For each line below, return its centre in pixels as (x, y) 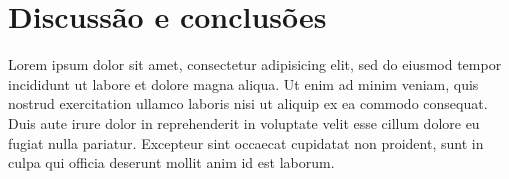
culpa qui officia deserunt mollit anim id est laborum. (171, 162)
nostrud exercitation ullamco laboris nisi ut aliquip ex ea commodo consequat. (248, 103)
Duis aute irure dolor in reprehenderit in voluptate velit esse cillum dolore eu (244, 122)
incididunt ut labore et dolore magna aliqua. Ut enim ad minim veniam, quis (243, 83)
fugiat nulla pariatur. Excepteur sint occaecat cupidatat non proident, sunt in (246, 142)
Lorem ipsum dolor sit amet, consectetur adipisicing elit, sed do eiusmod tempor (255, 64)
